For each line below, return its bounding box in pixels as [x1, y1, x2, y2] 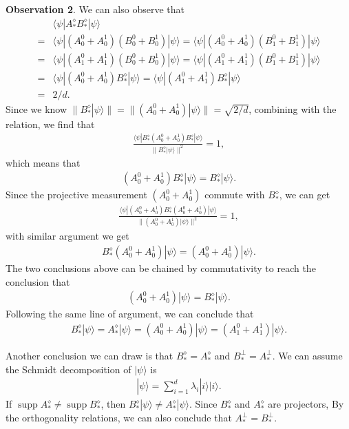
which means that [6, 155, 81, 169]
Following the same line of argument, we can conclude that [6, 306, 254, 321]
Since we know [6, 101, 67, 116]
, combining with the [248, 101, 337, 116]
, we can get [279, 187, 330, 202]
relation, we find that [6, 116, 95, 131]
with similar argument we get [6, 229, 129, 243]
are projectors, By [268, 397, 344, 411]
